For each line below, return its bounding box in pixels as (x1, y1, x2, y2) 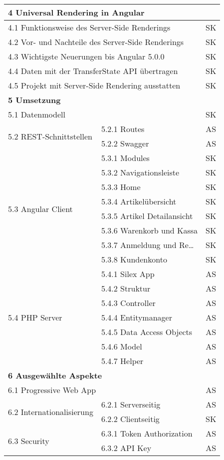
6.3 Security (8, 434, 49, 446)
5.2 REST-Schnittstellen (8, 130, 92, 142)
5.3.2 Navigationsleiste (101, 166, 180, 178)
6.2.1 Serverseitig (101, 398, 161, 410)
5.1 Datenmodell (8, 108, 65, 120)
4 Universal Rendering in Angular (8, 6, 145, 18)
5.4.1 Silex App (101, 268, 155, 279)
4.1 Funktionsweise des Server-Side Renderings (8, 21, 171, 33)
